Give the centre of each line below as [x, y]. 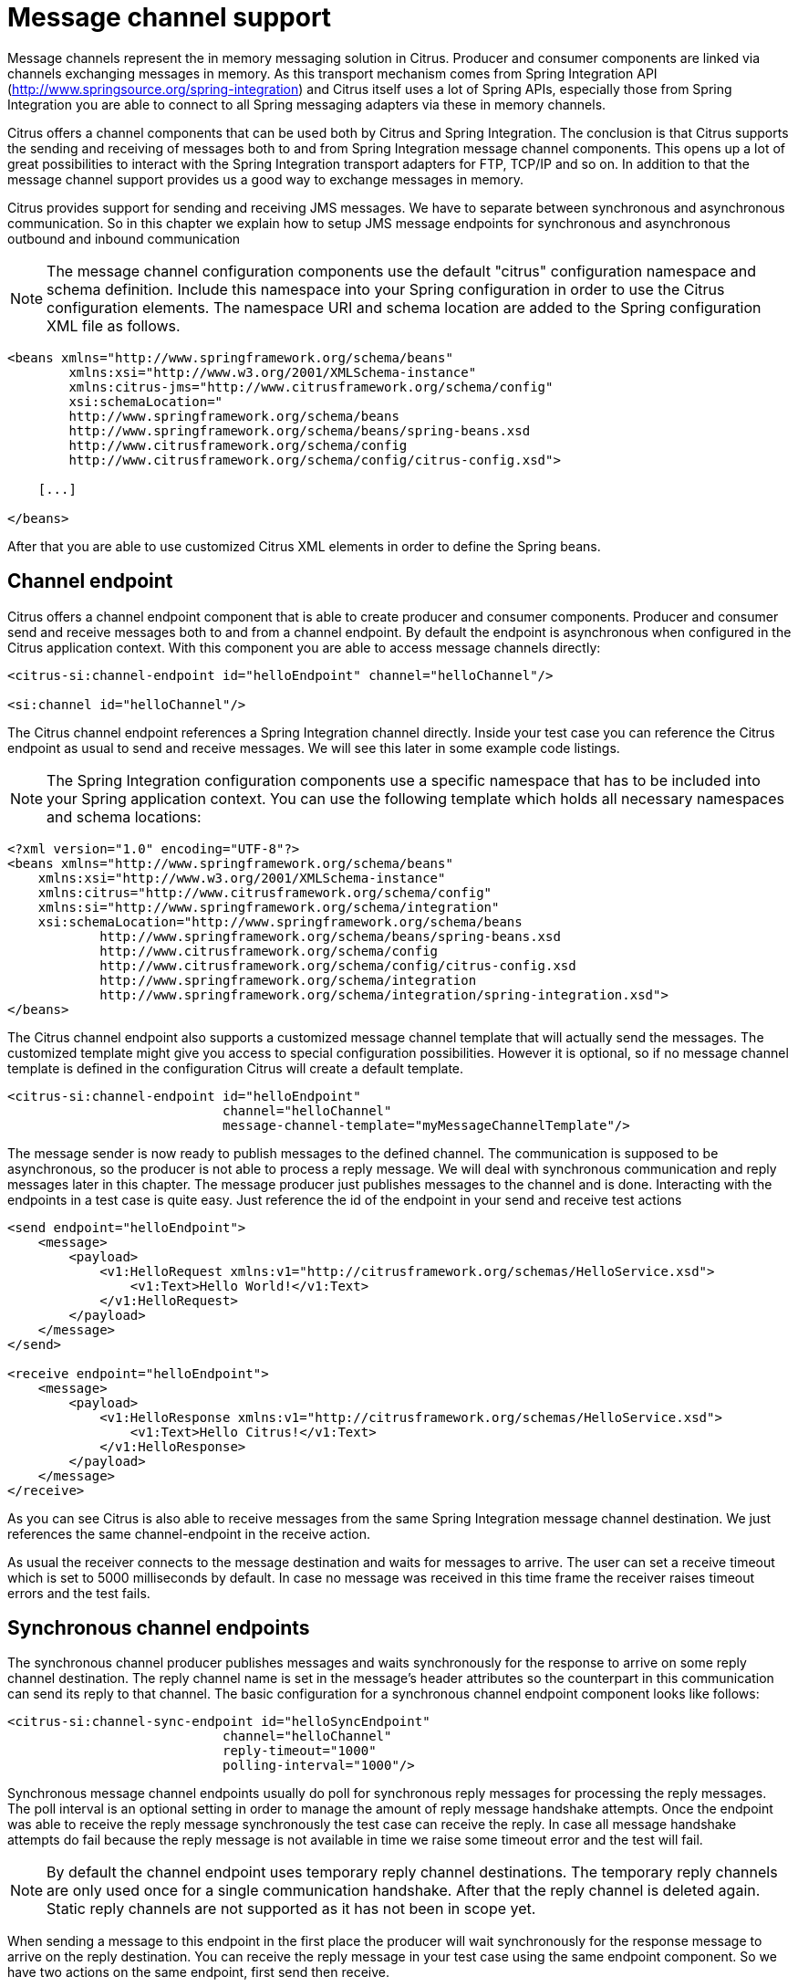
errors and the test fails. [79, 1593]
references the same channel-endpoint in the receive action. [189, 1533]
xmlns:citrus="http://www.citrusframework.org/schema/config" [265, 892]
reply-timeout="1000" [300, 1751]
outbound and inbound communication [124, 238]
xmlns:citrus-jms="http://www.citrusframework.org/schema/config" [311, 387]
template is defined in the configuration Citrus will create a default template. [236, 1068]
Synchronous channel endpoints [159, 1628]
